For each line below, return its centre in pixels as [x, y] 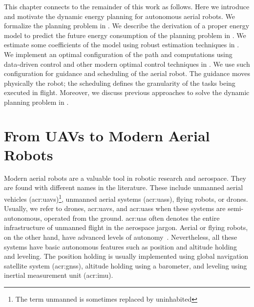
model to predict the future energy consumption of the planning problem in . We [125, 35]
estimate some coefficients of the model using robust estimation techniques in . [122, 45]
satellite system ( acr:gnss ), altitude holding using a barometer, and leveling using [126, 265]
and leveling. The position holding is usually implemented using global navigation [126, 256]
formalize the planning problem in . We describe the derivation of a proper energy [127, 26]
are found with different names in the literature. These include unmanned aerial [124, 187]
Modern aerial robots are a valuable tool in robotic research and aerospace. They [125, 178]
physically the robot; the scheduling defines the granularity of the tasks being [120, 83]
